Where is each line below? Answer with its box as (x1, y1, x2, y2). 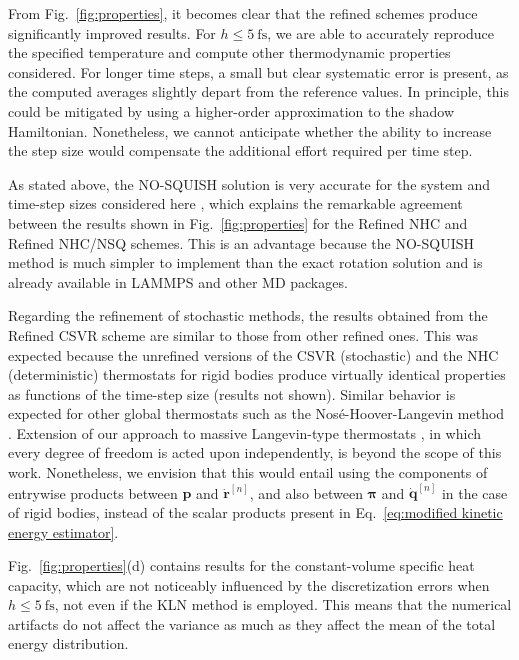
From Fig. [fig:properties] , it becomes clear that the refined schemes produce (8, 3, 478, 23)
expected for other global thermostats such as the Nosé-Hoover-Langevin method (8, 403, 505, 424)
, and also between (249, 482, 363, 503)
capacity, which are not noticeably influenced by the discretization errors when (8, 574, 490, 595)
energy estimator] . (8, 521, 119, 542)
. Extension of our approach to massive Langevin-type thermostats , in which (8, 422, 482, 443)
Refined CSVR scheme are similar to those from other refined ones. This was (8, 324, 478, 345)
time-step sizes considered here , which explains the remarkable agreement (8, 193, 463, 214)
